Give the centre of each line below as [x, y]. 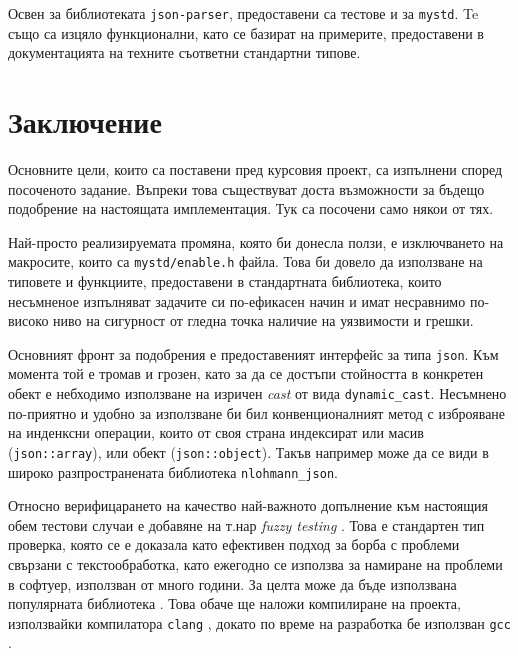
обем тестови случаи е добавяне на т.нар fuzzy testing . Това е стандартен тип [246, 524]
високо [28, 320]
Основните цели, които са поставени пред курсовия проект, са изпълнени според [255, 168]
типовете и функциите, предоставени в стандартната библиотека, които [225, 281]
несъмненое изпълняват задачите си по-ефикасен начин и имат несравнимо [237, 300]
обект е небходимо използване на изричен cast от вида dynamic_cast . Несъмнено [257, 393]
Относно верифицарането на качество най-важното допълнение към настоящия [248, 505]
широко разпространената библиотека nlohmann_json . [173, 471]
